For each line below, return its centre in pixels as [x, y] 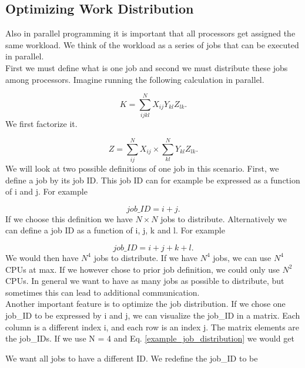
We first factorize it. [41, 124]
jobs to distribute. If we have [146, 257]
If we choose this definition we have [69, 218]
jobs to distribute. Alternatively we [224, 218]
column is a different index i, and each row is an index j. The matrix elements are [152, 327]
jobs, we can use [242, 257]
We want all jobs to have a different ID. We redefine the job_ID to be [132, 358]
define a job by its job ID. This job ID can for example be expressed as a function [153, 180]
